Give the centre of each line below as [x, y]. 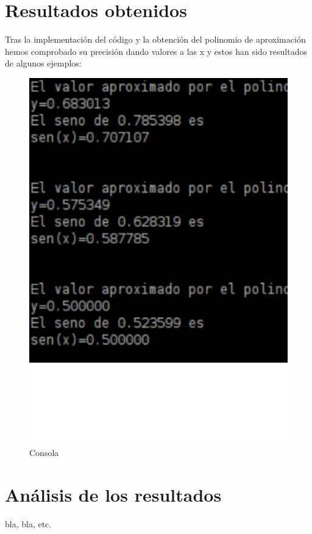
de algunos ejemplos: [43, 63]
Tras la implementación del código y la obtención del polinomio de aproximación [155, 39]
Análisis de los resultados [113, 494]
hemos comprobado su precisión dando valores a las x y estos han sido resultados [156, 51]
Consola [44, 453]
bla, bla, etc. [28, 523]
